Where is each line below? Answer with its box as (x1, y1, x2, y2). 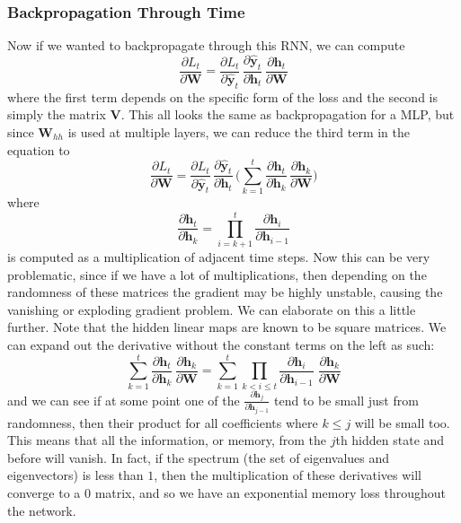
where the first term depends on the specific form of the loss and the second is (7, 87, 438, 106)
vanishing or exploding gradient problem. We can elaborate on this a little (7, 300, 416, 318)
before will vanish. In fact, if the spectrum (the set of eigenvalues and (7, 448, 390, 466)
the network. (7, 501, 76, 519)
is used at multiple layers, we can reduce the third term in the (67, 122, 411, 141)
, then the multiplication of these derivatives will (154, 466, 421, 484)
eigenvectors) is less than (7, 466, 144, 484)
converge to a (7, 483, 81, 501)
